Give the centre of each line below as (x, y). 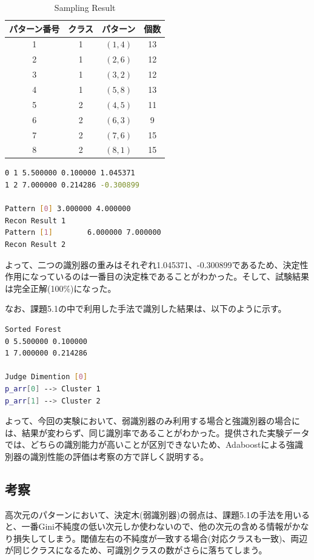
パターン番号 (35, 28)
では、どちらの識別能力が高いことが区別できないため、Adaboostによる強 (150, 444)
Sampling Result (85, 7)
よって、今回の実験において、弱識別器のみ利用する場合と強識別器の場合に (153, 421)
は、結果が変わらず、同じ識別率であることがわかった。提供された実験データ (157, 432)
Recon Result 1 (35, 221)
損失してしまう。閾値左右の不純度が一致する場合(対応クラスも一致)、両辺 (160, 538)
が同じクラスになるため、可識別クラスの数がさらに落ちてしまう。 (136, 550)
